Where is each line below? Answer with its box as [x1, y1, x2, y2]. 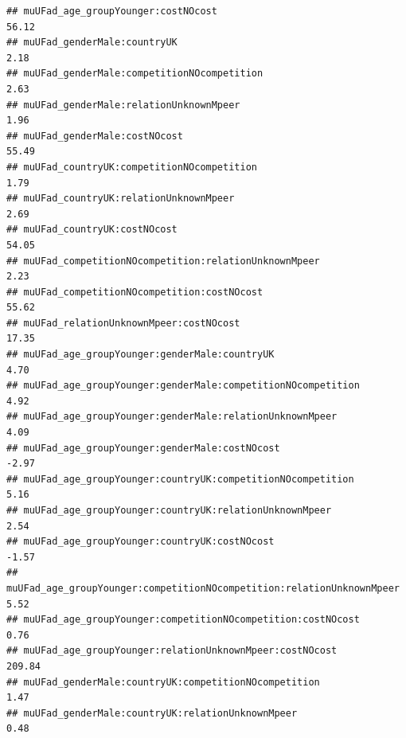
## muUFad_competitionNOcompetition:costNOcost [6, 286, 264, 298]
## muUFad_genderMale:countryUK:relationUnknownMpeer [6, 707, 298, 719]
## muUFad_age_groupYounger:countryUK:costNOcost [6, 536, 275, 548]
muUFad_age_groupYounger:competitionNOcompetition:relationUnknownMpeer [6, 582, 400, 594]
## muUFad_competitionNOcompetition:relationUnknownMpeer [6, 255, 320, 267]
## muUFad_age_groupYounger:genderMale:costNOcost [6, 442, 280, 454]
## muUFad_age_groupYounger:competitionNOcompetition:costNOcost [6, 614, 360, 626]
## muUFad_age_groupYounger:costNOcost [6, 6, 217, 17]
